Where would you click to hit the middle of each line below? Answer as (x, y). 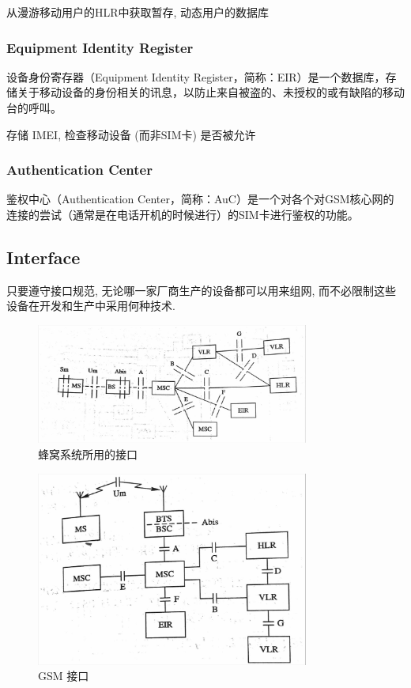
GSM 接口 (64, 676)
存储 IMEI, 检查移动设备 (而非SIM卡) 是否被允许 (131, 134)
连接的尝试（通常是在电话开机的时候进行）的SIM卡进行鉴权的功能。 (183, 214)
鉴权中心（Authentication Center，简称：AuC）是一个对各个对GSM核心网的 (200, 199)
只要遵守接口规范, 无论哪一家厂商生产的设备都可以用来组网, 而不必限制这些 (202, 290)
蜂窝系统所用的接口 (88, 454)
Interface (43, 257)
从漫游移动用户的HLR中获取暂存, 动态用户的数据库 (138, 12)
